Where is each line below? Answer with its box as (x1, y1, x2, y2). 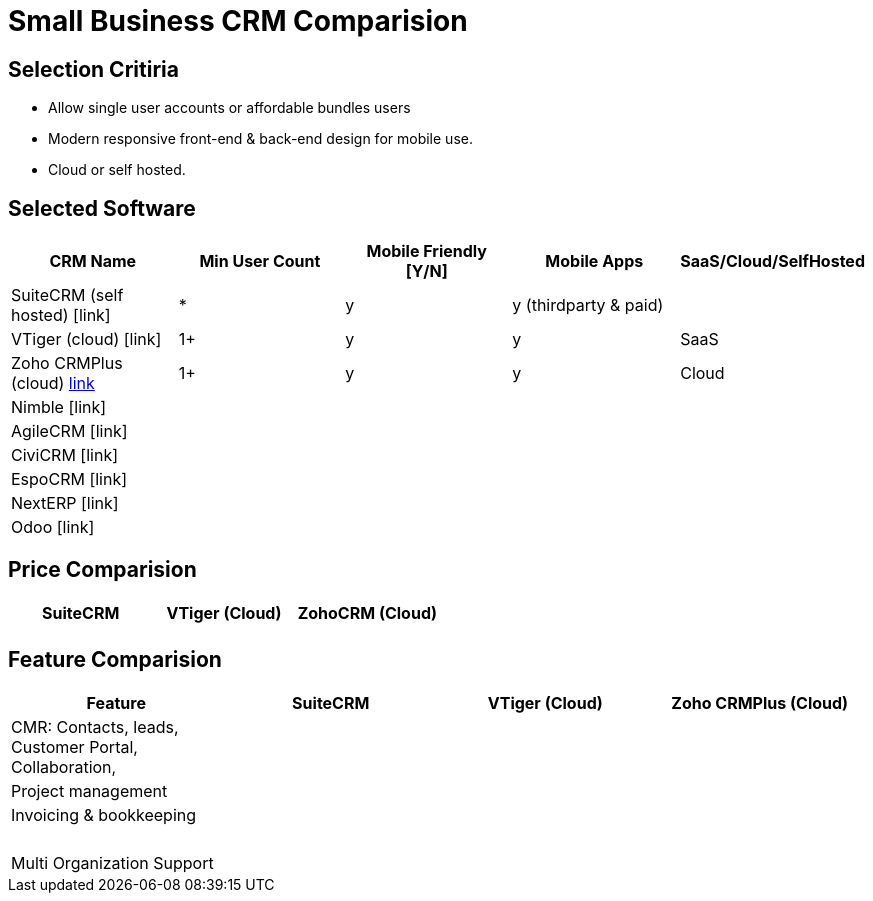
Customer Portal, (11, 736, 138, 757)
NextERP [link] (11, 493, 119, 514)
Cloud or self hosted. (48, 161, 186, 179)
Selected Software (8, 195, 196, 221)
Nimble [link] (11, 397, 107, 418)
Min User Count (199, 251, 321, 272)
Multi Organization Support (11, 852, 214, 873)
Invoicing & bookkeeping (11, 804, 197, 825)
